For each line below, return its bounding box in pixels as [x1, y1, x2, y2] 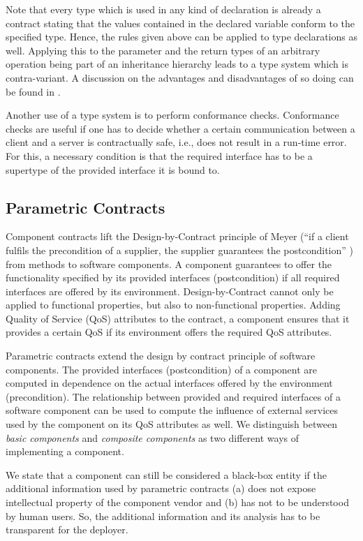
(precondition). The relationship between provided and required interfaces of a [6, 389, 341, 403]
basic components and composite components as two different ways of [6, 430, 299, 445]
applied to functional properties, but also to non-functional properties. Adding [6, 297, 341, 312]
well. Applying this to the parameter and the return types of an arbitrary [6, 43, 320, 57]
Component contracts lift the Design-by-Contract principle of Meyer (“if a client [6, 229, 349, 244]
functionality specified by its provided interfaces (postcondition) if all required [6, 270, 340, 285]
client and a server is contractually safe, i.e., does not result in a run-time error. [6, 135, 347, 149]
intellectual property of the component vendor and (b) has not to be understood [6, 495, 349, 510]
